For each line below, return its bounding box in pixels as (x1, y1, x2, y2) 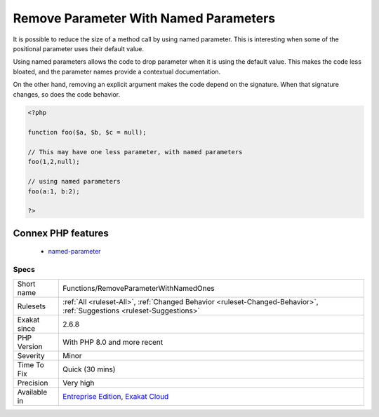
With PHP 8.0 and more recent (62, 337, 164, 347)
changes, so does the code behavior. (13, 90, 121, 98)
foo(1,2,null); (27, 158, 80, 166)
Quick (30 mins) (62, 364, 116, 374)
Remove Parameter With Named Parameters (13, 11, 276, 26)
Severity (17, 350, 45, 360)
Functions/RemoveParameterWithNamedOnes (62, 283, 215, 293)
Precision (17, 378, 48, 388)
